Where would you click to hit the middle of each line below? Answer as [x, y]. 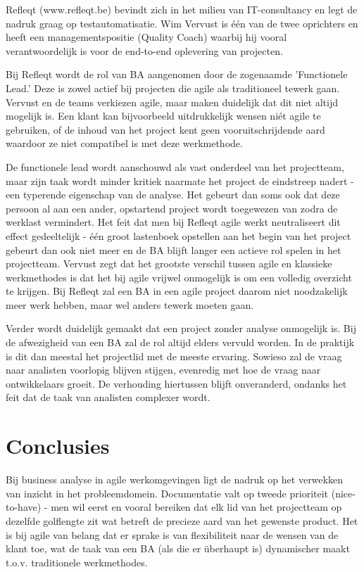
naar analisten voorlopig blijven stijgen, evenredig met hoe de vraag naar [163, 370]
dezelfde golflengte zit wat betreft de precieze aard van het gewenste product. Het [182, 520]
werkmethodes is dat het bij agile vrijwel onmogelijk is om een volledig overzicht [179, 277]
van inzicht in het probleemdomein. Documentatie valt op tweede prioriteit [167, 493]
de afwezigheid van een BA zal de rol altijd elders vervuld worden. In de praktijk [180, 342]
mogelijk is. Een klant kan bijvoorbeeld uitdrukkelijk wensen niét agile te [163, 116]
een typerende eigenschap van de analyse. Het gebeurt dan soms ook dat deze [173, 195]
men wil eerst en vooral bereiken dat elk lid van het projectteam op [196, 507]
